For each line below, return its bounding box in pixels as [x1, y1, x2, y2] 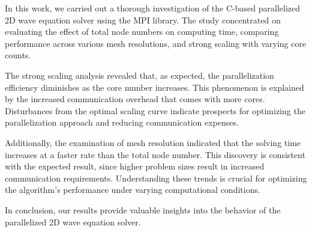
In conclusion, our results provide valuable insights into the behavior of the [5, 203, 281, 216]
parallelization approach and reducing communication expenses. [5, 116, 239, 129]
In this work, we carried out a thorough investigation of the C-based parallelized [5, 2, 300, 14]
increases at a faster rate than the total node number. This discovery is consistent [5, 148, 305, 160]
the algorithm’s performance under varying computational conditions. [5, 183, 260, 196]
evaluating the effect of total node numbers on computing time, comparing [5, 25, 279, 38]
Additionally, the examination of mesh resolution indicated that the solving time [5, 136, 301, 148]
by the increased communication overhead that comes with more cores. [5, 93, 265, 105]
